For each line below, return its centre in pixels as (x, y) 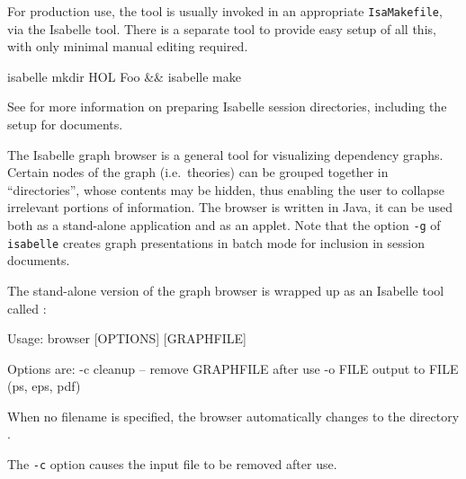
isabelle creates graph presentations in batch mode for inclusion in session (216, 242)
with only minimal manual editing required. (128, 46)
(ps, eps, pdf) (44, 386)
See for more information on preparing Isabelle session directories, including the (227, 106)
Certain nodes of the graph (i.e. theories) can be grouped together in (198, 172)
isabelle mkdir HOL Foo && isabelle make (124, 76)
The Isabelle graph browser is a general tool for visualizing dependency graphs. (225, 154)
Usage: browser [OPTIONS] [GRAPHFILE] (127, 338)
